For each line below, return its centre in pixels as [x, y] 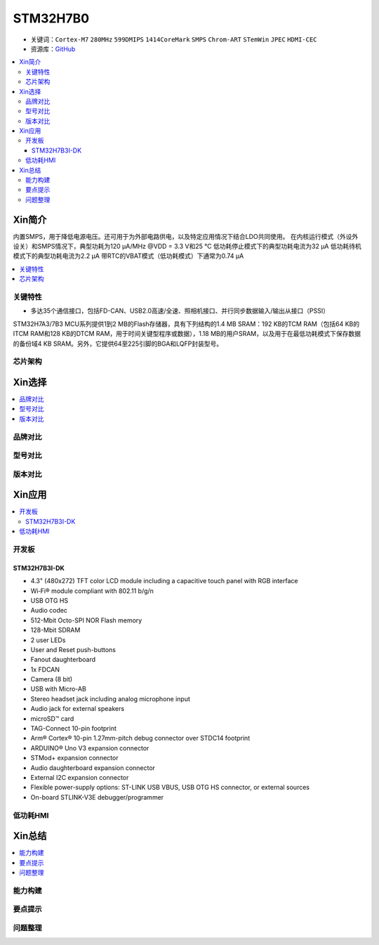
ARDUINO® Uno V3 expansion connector [90, 748]
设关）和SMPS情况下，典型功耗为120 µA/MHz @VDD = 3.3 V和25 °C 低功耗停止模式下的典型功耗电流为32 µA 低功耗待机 [187, 247]
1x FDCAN [45, 669]
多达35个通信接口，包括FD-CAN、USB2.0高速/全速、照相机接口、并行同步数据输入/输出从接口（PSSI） [180, 311]
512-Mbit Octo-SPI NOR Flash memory [86, 620]
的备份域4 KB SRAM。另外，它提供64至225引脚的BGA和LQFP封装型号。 [118, 344]
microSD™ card [52, 718]
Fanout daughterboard [63, 660]
